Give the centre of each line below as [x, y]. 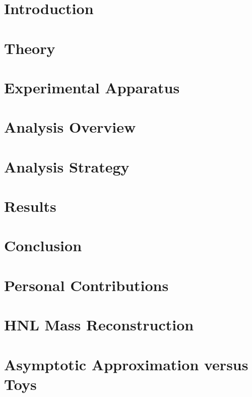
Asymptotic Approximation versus [126, 364]
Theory [30, 48]
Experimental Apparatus [92, 87]
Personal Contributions [86, 285]
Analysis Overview [70, 127]
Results [30, 206]
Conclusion [43, 245]
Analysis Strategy [67, 166]
